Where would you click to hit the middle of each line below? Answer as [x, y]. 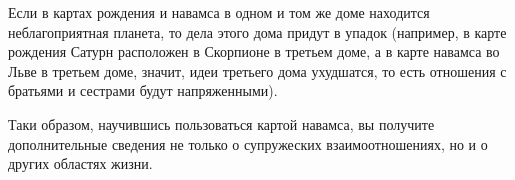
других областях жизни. [80, 163]
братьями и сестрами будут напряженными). [143, 90]
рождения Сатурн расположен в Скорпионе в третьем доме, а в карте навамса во [254, 51]
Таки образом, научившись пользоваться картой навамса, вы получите [221, 123]
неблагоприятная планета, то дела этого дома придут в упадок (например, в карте [257, 31]
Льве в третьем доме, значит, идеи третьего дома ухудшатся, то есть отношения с [257, 70]
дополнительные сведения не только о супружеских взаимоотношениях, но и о [248, 143]
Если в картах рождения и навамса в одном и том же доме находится [219, 12]
